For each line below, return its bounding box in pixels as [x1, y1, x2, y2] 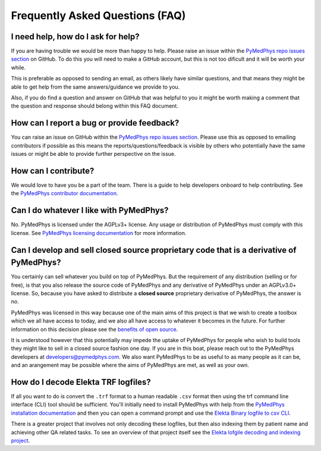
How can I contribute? [11, 165, 95, 176]
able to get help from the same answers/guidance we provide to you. [11, 83, 180, 90]
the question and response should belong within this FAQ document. [11, 102, 178, 109]
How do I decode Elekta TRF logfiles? [11, 377, 151, 387]
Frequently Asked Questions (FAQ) [11, 9, 186, 22]
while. [11, 64, 26, 71]
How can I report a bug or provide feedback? [11, 118, 180, 128]
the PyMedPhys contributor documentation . [11, 190, 118, 197]
